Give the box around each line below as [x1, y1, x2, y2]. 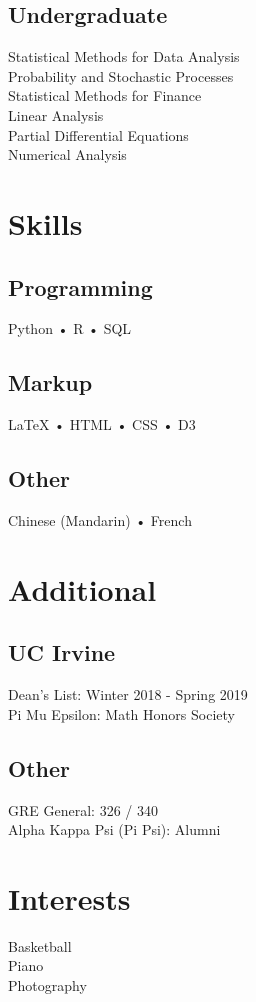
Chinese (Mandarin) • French [8, 509, 192, 530]
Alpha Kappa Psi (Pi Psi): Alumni [8, 819, 221, 840]
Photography [8, 975, 87, 995]
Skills [8, 202, 83, 243]
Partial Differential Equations [8, 124, 189, 145]
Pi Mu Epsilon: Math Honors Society [8, 703, 235, 724]
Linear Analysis [8, 104, 104, 125]
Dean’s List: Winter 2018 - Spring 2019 [8, 684, 248, 705]
